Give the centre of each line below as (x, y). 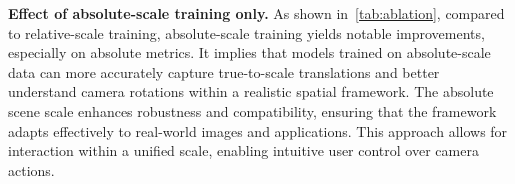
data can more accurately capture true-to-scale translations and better (224, 71)
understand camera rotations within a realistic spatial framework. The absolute (251, 91)
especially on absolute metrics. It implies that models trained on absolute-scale (249, 52)
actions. (31, 169)
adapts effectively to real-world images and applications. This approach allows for (258, 130)
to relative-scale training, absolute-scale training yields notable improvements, (246, 32)
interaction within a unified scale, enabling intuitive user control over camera (243, 150)
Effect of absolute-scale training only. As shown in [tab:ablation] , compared (256, 13)
